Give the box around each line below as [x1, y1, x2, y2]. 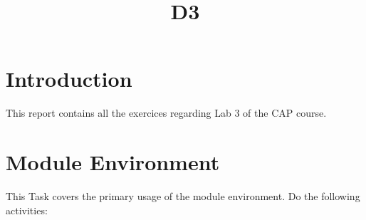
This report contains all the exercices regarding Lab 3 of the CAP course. [6, 105, 327, 120]
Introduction [6, 64, 132, 93]
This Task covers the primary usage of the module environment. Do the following [6, 189, 360, 204]
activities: [6, 202, 48, 217]
